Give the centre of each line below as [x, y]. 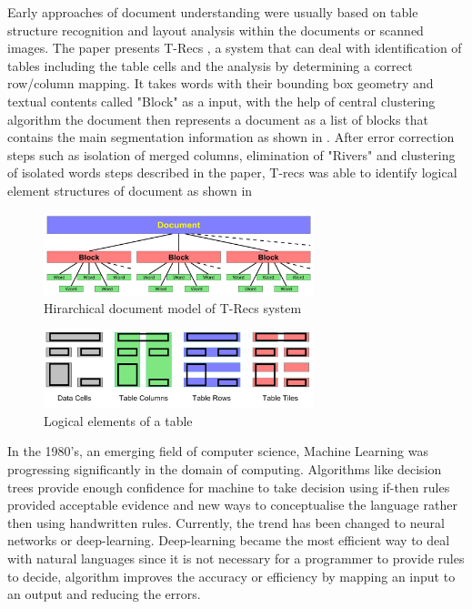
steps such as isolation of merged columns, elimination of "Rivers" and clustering [231, 154]
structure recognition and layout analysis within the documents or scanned [216, 30]
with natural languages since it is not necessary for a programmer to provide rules [236, 558]
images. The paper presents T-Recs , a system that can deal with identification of [235, 48]
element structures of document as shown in [130, 190]
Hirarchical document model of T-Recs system [173, 308]
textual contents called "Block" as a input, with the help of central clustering [221, 101]
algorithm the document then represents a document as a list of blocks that [218, 119]
